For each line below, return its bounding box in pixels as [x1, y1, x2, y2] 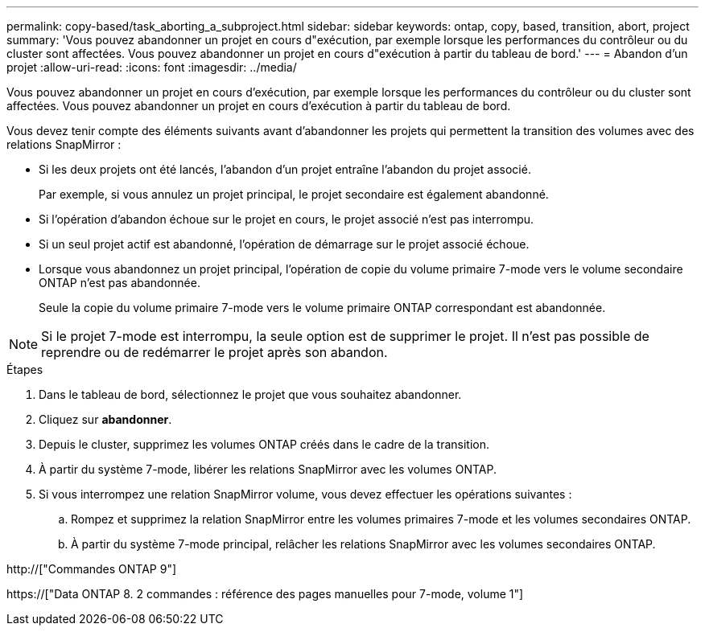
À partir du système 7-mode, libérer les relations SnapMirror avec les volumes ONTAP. [39, 462, 497, 476]
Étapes [6, 363, 43, 376]
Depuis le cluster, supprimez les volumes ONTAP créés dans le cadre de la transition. [39, 437, 489, 451]
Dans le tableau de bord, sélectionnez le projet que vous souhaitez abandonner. [39, 388, 462, 401]
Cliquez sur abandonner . [39, 412, 172, 426]
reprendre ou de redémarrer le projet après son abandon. [41, 344, 388, 360]
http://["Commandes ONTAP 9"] [6, 562, 177, 576]
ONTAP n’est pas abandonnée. [39, 276, 200, 289]
